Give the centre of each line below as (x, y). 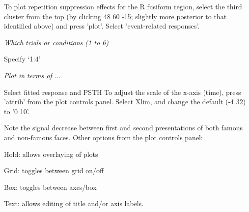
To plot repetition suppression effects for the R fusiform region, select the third (123, 6)
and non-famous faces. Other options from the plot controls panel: (103, 137)
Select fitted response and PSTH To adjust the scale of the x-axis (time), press (123, 92)
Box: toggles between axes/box (50, 187)
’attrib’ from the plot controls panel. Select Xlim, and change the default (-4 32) (125, 102)
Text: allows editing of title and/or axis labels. (74, 203)
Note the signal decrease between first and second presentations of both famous (123, 128)
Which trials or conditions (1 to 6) (56, 42)
